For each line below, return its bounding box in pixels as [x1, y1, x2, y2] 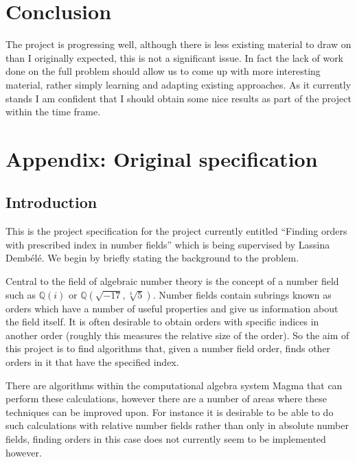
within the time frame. [5, 104, 101, 119]
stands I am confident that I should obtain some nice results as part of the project [5, 91, 352, 105]
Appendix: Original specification [5, 144, 318, 172]
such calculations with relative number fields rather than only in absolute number [5, 418, 349, 432]
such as [5, 287, 36, 301]
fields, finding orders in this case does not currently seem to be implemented [5, 431, 326, 446]
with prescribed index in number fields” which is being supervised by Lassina [5, 237, 330, 251]
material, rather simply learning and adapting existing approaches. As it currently [5, 77, 352, 91]
